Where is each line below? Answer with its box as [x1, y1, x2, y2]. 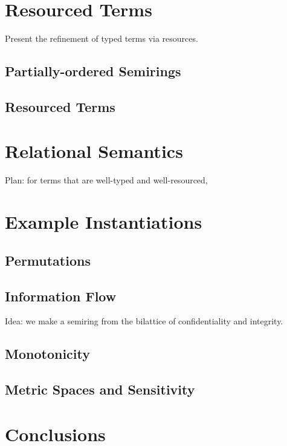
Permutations [5, 251, 91, 269]
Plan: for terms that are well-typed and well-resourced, [5, 174, 208, 186]
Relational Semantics [5, 139, 183, 163]
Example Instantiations [5, 209, 202, 234]
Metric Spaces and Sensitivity [5, 380, 195, 399]
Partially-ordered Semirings [5, 62, 181, 80]
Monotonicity [5, 344, 90, 363]
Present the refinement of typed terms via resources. [5, 32, 198, 45]
